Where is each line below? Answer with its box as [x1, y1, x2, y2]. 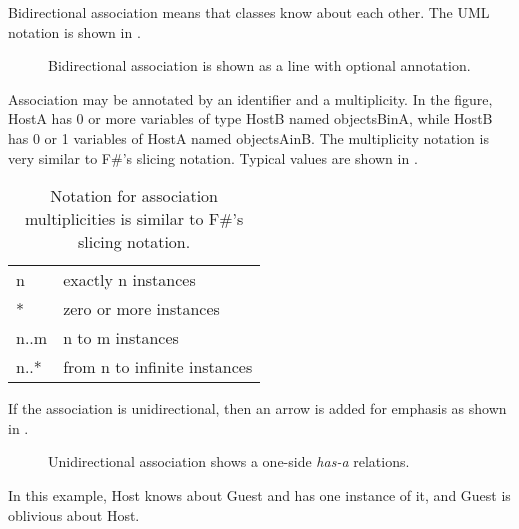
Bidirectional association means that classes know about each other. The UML [8, 2, 490, 22]
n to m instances [63, 326, 179, 350]
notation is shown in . [8, 21, 141, 42]
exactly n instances [63, 268, 196, 292]
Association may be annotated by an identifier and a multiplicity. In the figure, [8, 88, 493, 109]
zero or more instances [63, 297, 220, 321]
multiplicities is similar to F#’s [24, 207, 244, 231]
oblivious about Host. [8, 504, 140, 525]
